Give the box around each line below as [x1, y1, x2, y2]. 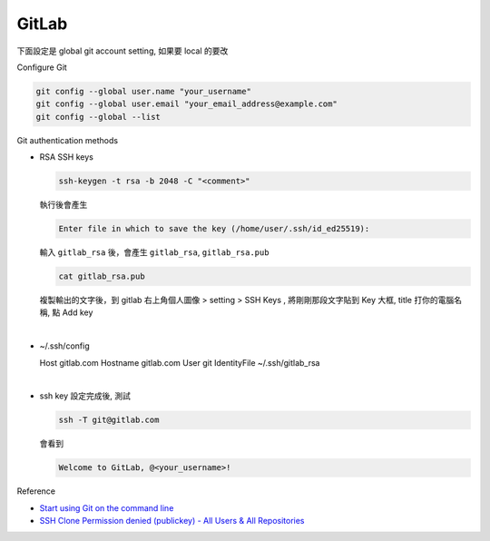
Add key [62, 307, 93, 318]
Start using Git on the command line [39, 502, 174, 513]
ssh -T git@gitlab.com [58, 415, 160, 426]
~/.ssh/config [39, 340, 90, 351]
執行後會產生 [39, 200, 88, 211]
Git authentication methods [16, 134, 118, 145]
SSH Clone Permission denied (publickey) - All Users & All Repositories [39, 516, 305, 526]
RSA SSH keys [39, 152, 94, 162]
